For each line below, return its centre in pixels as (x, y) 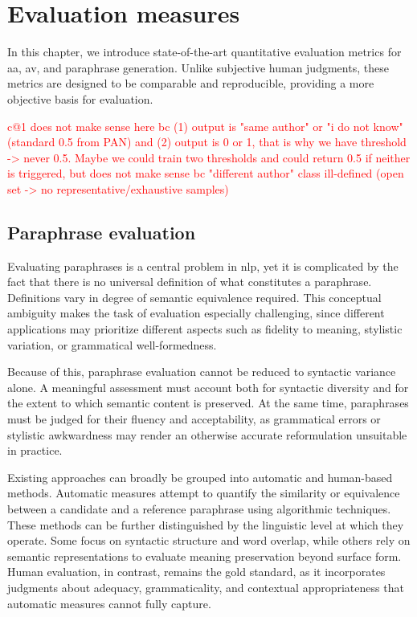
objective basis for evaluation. (80, 98)
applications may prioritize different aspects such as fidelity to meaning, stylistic (205, 329)
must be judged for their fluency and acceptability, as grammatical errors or (194, 419)
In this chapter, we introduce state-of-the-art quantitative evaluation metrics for (204, 52)
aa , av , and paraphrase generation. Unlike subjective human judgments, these (198, 67)
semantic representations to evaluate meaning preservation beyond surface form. (204, 556)
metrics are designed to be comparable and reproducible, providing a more (191, 83)
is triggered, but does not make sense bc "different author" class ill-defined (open (206, 173)
